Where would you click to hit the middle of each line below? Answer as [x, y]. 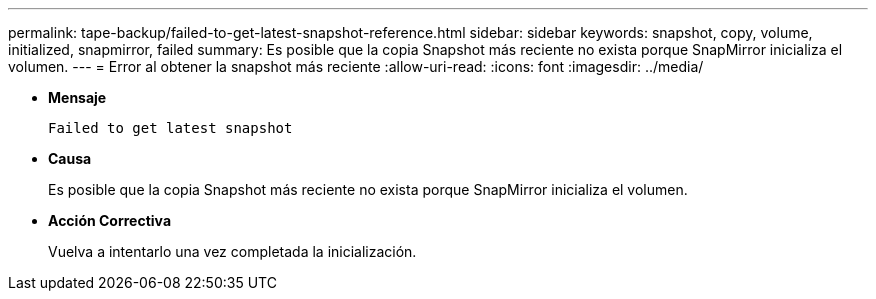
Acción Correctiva [110, 220]
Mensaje [77, 97]
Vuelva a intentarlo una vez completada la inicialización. [232, 251]
